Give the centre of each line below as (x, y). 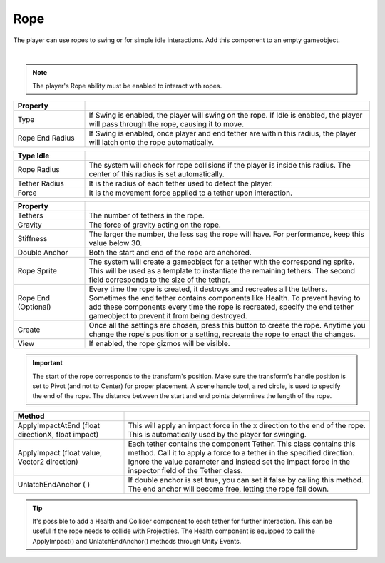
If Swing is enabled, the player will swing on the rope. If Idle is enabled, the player (226, 116)
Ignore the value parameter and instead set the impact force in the (239, 462)
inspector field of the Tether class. (185, 470)
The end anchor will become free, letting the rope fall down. (229, 489)
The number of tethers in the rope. (147, 215)
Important (48, 363)
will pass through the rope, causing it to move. (166, 124)
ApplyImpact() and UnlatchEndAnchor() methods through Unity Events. (137, 541)
